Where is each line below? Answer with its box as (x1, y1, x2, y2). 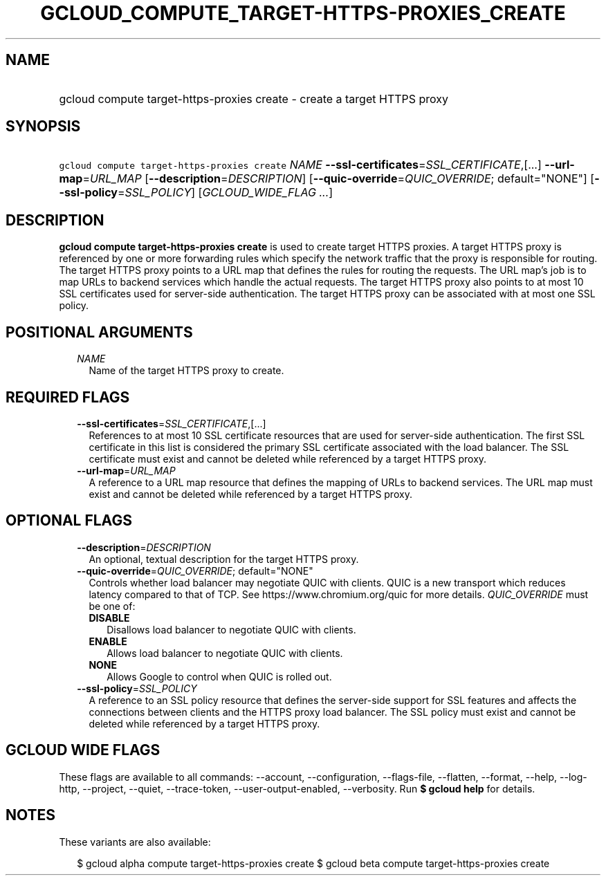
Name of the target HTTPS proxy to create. (89, 364, 284, 377)
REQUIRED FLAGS (6, 388, 130, 406)
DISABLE (89, 611, 130, 624)
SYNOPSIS (6, 118, 81, 136)
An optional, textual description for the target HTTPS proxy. (89, 553, 359, 565)
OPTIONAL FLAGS (6, 512, 132, 530)
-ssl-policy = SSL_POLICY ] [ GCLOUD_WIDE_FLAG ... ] (59, 185, 333, 200)
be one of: (89, 600, 136, 612)
